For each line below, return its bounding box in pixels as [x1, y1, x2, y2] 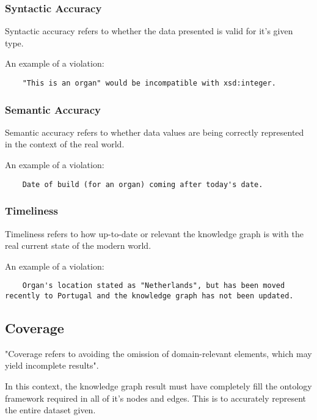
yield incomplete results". [5, 359, 99, 372]
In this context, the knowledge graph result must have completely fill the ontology [5, 380, 312, 392]
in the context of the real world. [5, 138, 125, 150]
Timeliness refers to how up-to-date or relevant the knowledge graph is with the [5, 227, 304, 240]
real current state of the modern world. [5, 239, 151, 252]
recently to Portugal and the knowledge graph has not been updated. [5, 291, 294, 300]
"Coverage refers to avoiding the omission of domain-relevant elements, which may [5, 347, 312, 359]
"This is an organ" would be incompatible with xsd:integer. [22, 79, 276, 87]
